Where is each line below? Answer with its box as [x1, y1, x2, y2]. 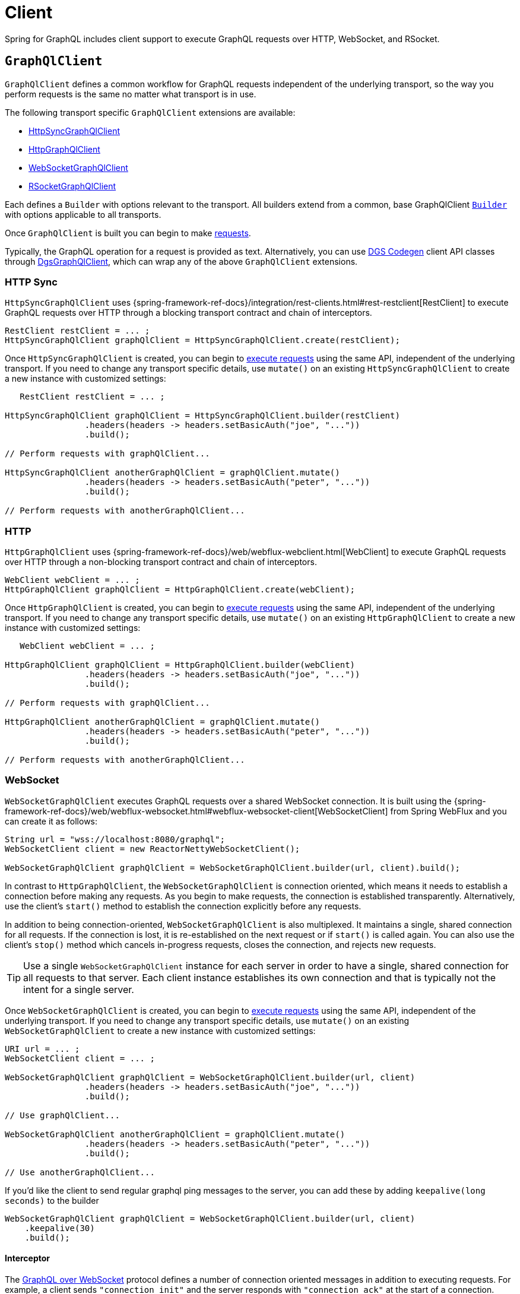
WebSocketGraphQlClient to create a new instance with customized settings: [5, 1025, 316, 1036]
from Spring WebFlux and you [390, 805, 507, 816]
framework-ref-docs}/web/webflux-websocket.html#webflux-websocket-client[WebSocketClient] [5, 805, 388, 816]
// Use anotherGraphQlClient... [5, 1167, 155, 1177]
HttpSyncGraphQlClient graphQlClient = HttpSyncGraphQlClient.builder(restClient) [5, 411, 400, 421]
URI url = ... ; [5, 1044, 80, 1054]
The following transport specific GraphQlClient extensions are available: [5, 107, 296, 118]
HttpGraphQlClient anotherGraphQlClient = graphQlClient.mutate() [5, 717, 321, 727]
